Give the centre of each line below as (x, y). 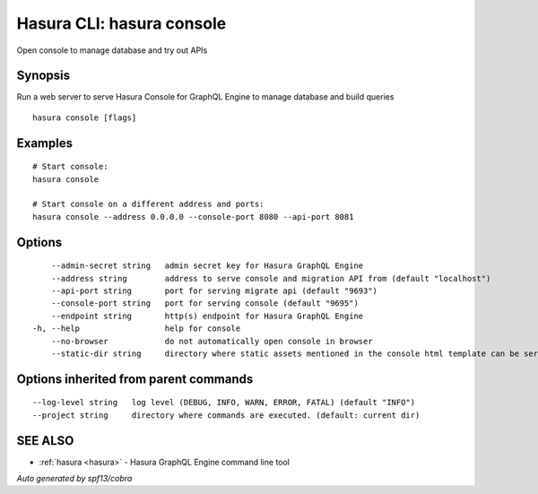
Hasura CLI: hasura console (121, 23)
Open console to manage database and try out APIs (112, 50)
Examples (45, 143)
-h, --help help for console (137, 329)
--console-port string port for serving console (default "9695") (204, 303)
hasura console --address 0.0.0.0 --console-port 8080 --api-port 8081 (193, 217)
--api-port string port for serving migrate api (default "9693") (214, 291)
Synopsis (43, 76)
